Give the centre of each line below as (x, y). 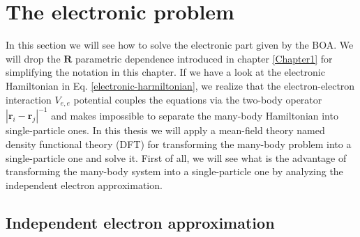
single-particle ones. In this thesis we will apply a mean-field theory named (165, 130)
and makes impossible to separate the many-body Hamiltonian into (195, 115)
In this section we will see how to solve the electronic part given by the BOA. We (180, 45)
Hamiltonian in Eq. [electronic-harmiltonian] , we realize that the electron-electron (180, 85)
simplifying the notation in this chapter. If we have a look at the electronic (165, 72)
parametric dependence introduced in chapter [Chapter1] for (204, 58)
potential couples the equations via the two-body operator (198, 99)
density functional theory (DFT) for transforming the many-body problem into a (179, 144)
